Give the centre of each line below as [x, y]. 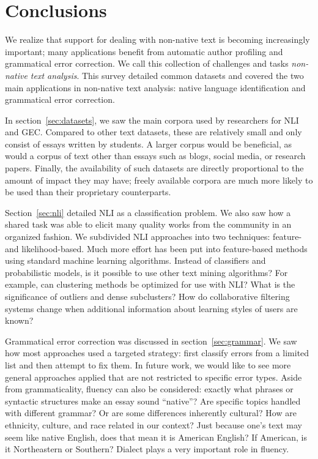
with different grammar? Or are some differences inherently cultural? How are [151, 413]
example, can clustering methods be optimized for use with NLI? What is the [150, 284]
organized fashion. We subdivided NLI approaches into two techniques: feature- [153, 237]
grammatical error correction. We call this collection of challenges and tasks [147, 63]
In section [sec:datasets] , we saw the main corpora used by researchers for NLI [152, 120]
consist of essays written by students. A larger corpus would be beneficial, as [149, 144]
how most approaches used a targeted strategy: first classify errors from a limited [157, 353]
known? [19, 320]
